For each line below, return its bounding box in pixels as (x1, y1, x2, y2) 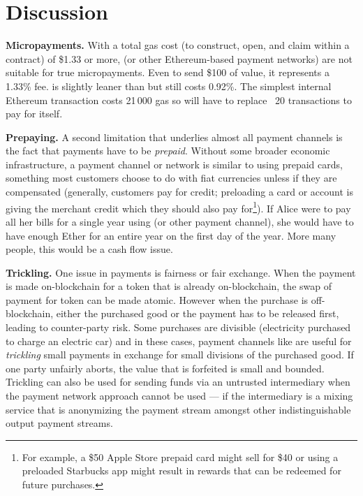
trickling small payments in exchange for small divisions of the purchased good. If (6, 347, 354, 362)
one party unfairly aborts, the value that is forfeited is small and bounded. (6, 360, 325, 375)
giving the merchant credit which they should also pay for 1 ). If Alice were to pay (6, 198, 351, 215)
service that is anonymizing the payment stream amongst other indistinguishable (6, 402, 351, 416)
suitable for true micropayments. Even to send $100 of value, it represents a (6, 65, 329, 80)
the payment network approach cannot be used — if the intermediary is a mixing (6, 388, 353, 403)
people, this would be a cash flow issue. (6, 242, 173, 256)
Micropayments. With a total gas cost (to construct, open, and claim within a (6, 38, 350, 52)
